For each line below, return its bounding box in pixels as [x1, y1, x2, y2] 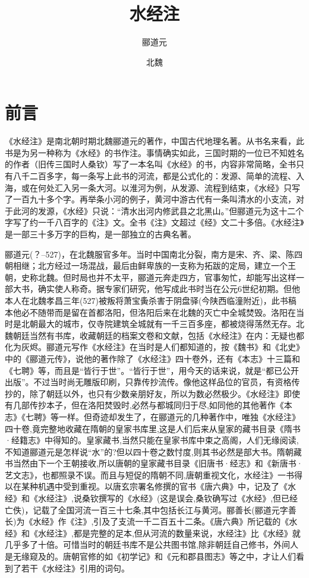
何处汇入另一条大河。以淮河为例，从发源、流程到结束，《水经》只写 [37, 181, 300, 193]
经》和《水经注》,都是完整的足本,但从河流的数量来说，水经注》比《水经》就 [5, 526, 301, 539]
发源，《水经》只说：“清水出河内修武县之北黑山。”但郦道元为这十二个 [37, 204, 304, 217]
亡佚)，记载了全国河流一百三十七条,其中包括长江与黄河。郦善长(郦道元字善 [5, 503, 297, 516]
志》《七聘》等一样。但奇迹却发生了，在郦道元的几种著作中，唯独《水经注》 [5, 410, 300, 423]
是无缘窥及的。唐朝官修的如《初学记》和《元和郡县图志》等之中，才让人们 [5, 550, 296, 563]
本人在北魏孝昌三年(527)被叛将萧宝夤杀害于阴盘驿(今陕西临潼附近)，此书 [5, 294, 288, 306]
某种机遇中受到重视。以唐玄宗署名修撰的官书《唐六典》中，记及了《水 [21, 480, 296, 493]
